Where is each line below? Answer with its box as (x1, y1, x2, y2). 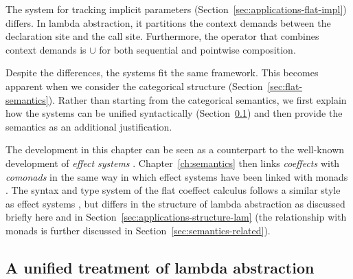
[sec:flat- (267, 78, 303, 93)
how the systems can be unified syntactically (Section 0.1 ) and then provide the (5, 106, 343, 120)
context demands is (5, 42, 87, 56)
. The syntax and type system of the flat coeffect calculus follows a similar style (5, 183, 341, 197)
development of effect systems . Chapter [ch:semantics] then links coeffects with (5, 155, 340, 170)
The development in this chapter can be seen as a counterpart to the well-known (5, 142, 345, 157)
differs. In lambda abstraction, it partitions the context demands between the (5, 15, 331, 30)
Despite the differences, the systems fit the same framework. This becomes (5, 65, 319, 80)
